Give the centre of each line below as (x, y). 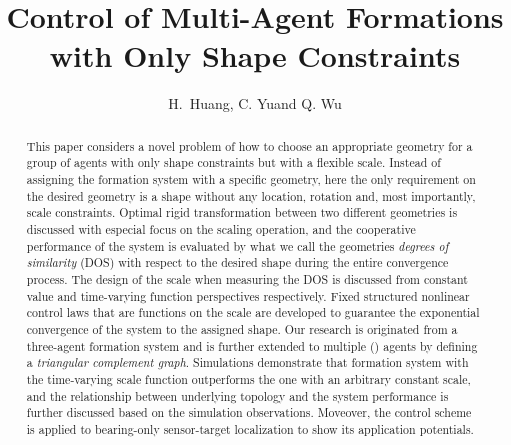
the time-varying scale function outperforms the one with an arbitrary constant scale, (248, 378)
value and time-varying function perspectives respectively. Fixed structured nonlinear (248, 295)
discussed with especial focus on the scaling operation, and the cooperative (221, 228)
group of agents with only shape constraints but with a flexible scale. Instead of (233, 162)
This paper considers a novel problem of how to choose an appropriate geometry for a (249, 145)
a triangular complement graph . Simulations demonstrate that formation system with (247, 362)
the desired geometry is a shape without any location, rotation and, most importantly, (251, 195)
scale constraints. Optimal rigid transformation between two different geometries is (242, 212)
